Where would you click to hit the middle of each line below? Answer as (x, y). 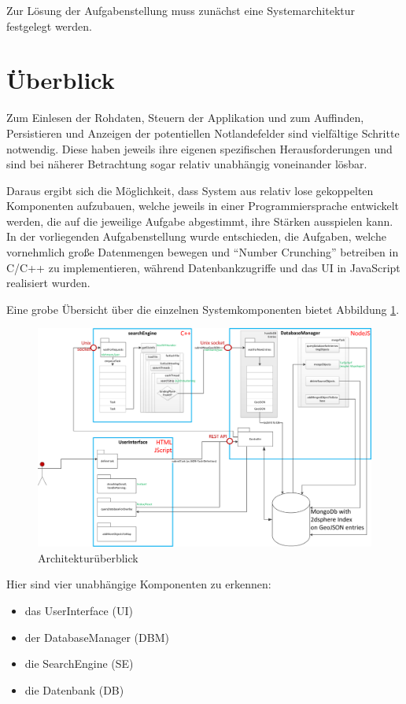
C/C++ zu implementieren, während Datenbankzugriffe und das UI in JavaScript (203, 267)
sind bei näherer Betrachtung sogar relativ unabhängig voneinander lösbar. (187, 164)
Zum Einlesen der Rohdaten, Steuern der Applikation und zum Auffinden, (185, 118)
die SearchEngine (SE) (79, 663)
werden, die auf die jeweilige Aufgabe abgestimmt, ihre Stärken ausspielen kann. (200, 221)
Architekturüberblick (88, 557)
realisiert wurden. (48, 283)
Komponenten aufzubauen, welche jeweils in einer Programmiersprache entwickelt (203, 206)
